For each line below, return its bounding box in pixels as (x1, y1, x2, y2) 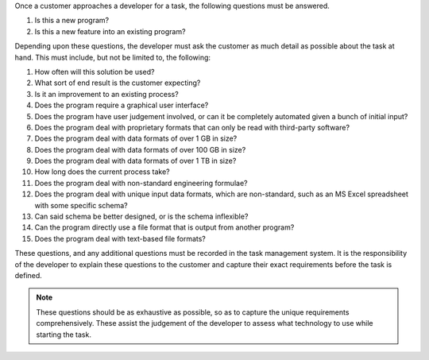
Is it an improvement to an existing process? (34, 89, 179, 99)
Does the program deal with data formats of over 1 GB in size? (34, 134, 238, 143)
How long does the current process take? (34, 167, 170, 176)
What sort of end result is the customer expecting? (34, 78, 201, 87)
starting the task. (36, 330, 91, 339)
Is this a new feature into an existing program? (34, 26, 186, 36)
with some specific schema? (34, 200, 128, 210)
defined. (14, 270, 43, 280)
